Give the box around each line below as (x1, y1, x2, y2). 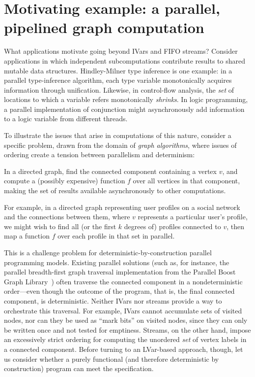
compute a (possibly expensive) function (4, 175, 125, 186)
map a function (4, 231, 50, 241)
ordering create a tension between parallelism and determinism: (4, 149, 195, 160)
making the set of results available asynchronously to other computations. (4, 185, 226, 196)
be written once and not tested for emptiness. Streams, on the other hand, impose (4, 324, 251, 335)
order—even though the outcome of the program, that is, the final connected (4, 286, 235, 296)
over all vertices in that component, (133, 175, 240, 186)
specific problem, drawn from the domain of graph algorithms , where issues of (4, 139, 237, 150)
